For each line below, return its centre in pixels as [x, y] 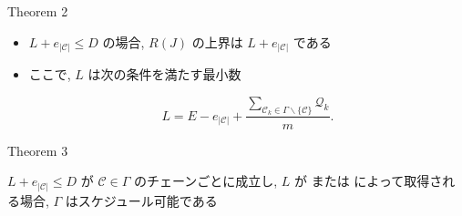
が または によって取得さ [369, 181]
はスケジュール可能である [141, 200]
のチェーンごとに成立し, [205, 181]
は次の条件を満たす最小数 [164, 74]
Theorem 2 [38, 11]
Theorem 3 [38, 150]
